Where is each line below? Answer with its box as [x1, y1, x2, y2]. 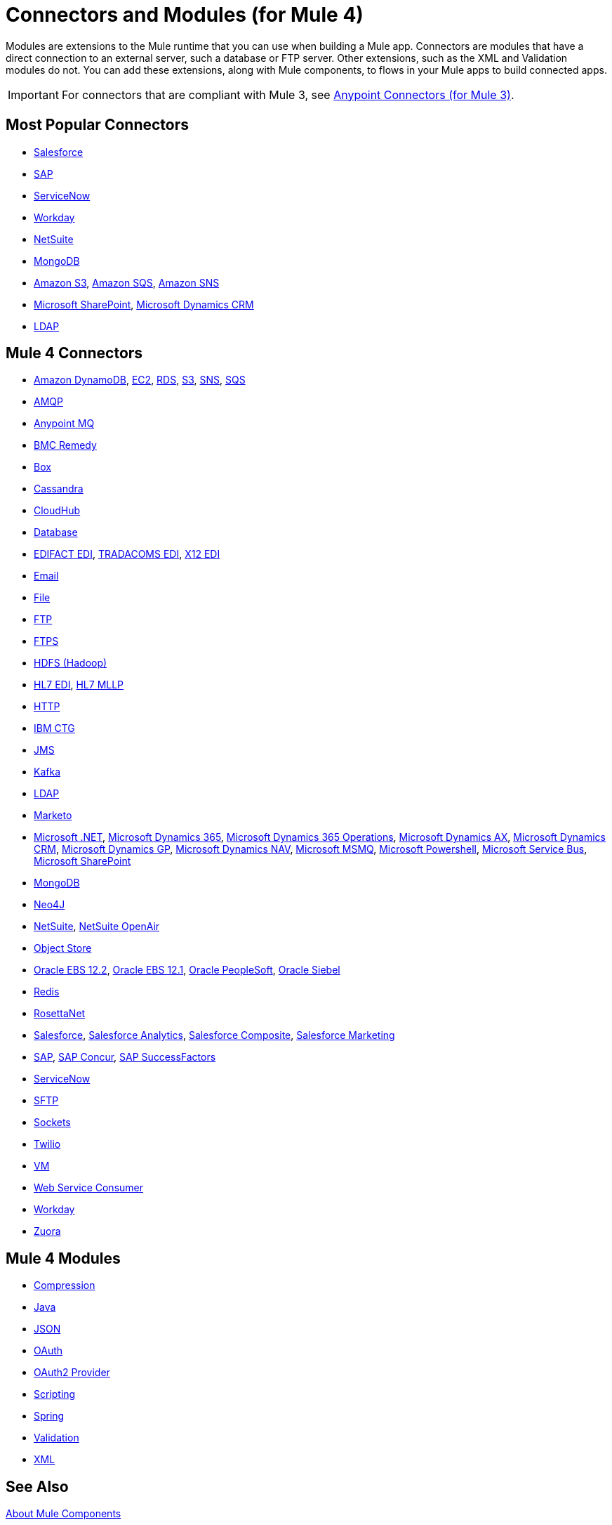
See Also [6, 1477, 69, 1495]
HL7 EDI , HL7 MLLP [34, 679, 124, 691]
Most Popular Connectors [6, 116, 189, 134]
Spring [34, 1410, 65, 1422]
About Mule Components [6, 1507, 121, 1520]
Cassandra [34, 483, 84, 495]
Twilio [34, 1138, 61, 1151]
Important [8, 87, 59, 102]
